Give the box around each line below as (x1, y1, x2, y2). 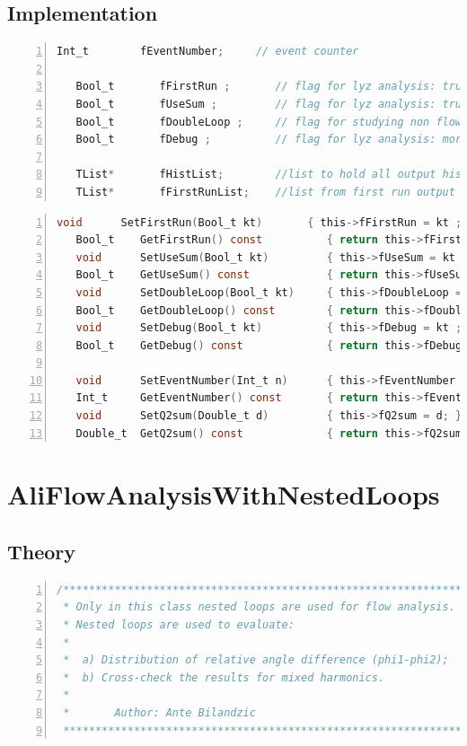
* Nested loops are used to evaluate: (63, 619, 295, 632)
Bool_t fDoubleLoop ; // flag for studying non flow (75, 115, 463, 128)
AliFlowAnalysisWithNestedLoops (7, 476, 440, 513)
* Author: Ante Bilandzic (63, 707, 256, 719)
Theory (7, 538, 76, 566)
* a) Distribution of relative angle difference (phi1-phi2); (63, 654, 449, 667)
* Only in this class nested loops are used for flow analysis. (63, 601, 455, 614)
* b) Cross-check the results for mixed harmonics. (63, 671, 385, 684)
